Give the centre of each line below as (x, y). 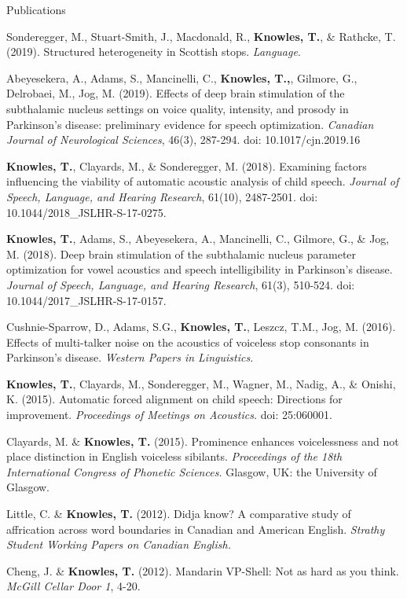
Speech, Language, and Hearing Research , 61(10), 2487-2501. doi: (162, 196)
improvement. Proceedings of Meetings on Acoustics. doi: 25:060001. (169, 415)
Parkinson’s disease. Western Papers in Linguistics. (130, 357)
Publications (36, 9)
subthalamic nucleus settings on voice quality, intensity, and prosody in (178, 108)
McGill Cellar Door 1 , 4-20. (73, 586)
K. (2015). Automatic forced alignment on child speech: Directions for (174, 399)
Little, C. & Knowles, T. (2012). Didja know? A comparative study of (179, 514)
